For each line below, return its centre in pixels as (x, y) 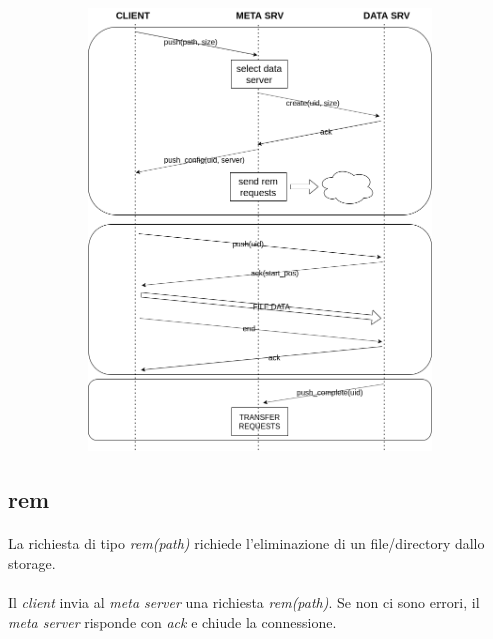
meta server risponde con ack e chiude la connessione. (172, 621)
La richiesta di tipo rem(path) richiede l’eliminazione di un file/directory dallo (246, 543)
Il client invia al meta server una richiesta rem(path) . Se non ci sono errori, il (244, 601)
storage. (32, 562)
